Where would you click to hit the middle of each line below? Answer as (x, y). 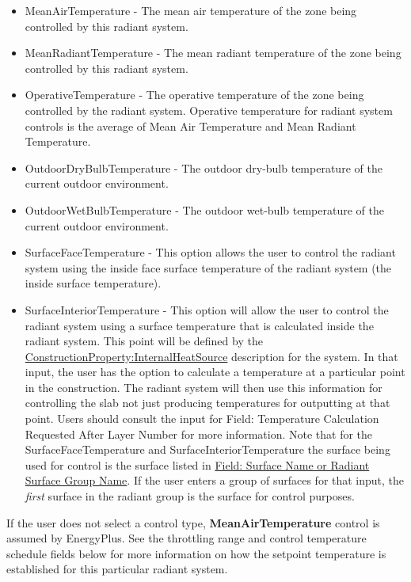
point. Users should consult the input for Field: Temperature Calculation (202, 418)
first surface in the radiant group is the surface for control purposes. (190, 496)
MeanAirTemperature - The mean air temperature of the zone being (191, 10)
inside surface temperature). (93, 283)
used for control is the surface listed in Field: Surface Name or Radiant (197, 464)
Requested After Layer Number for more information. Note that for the (199, 434)
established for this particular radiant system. (117, 569)
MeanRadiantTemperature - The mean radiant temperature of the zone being (213, 53)
